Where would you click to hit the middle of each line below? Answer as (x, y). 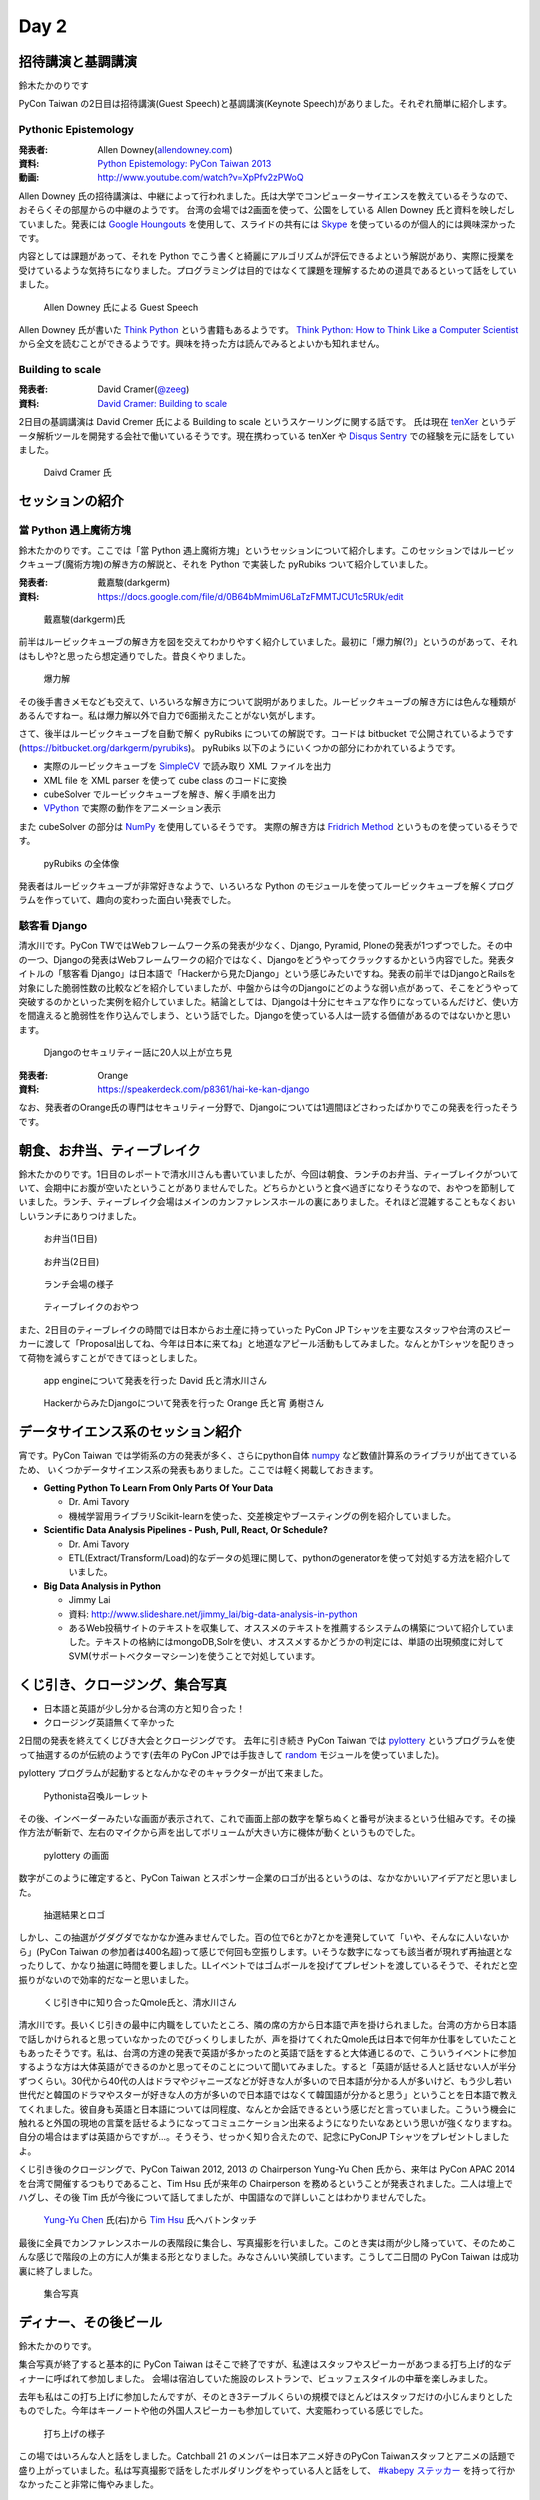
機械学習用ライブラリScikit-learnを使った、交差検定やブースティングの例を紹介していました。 (262, 1516)
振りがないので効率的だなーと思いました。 (106, 1979)
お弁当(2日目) (71, 1261)
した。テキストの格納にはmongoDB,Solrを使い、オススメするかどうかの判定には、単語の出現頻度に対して (286, 1642)
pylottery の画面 (76, 1855)
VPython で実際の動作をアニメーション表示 (132, 808)
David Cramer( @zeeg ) (143, 389)
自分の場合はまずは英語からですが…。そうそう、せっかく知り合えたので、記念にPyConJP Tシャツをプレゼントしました (264, 2137)
